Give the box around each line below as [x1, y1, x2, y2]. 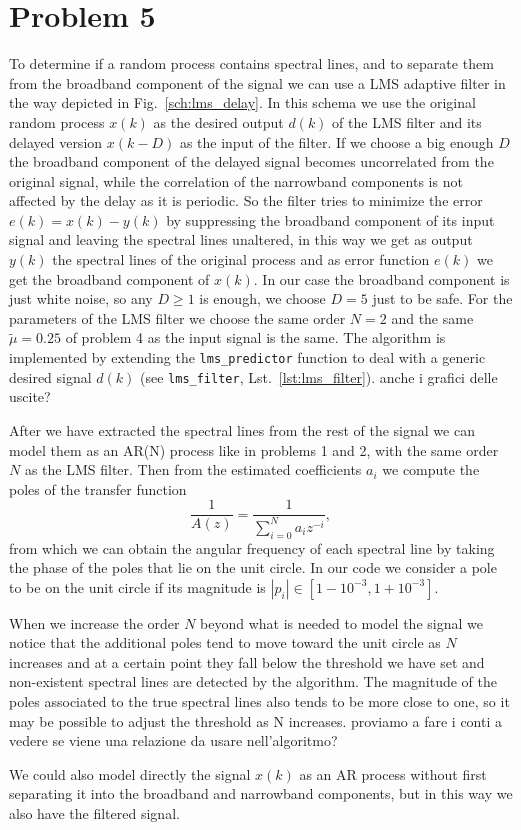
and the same [391, 307, 474, 328]
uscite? [9, 386, 51, 407]
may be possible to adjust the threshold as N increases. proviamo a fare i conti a [9, 710, 503, 731]
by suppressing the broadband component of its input [166, 209, 495, 230]
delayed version [9, 131, 103, 152]
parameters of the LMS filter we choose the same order [9, 307, 346, 328]
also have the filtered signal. [9, 803, 180, 824]
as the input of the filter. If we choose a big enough [179, 131, 494, 152]
